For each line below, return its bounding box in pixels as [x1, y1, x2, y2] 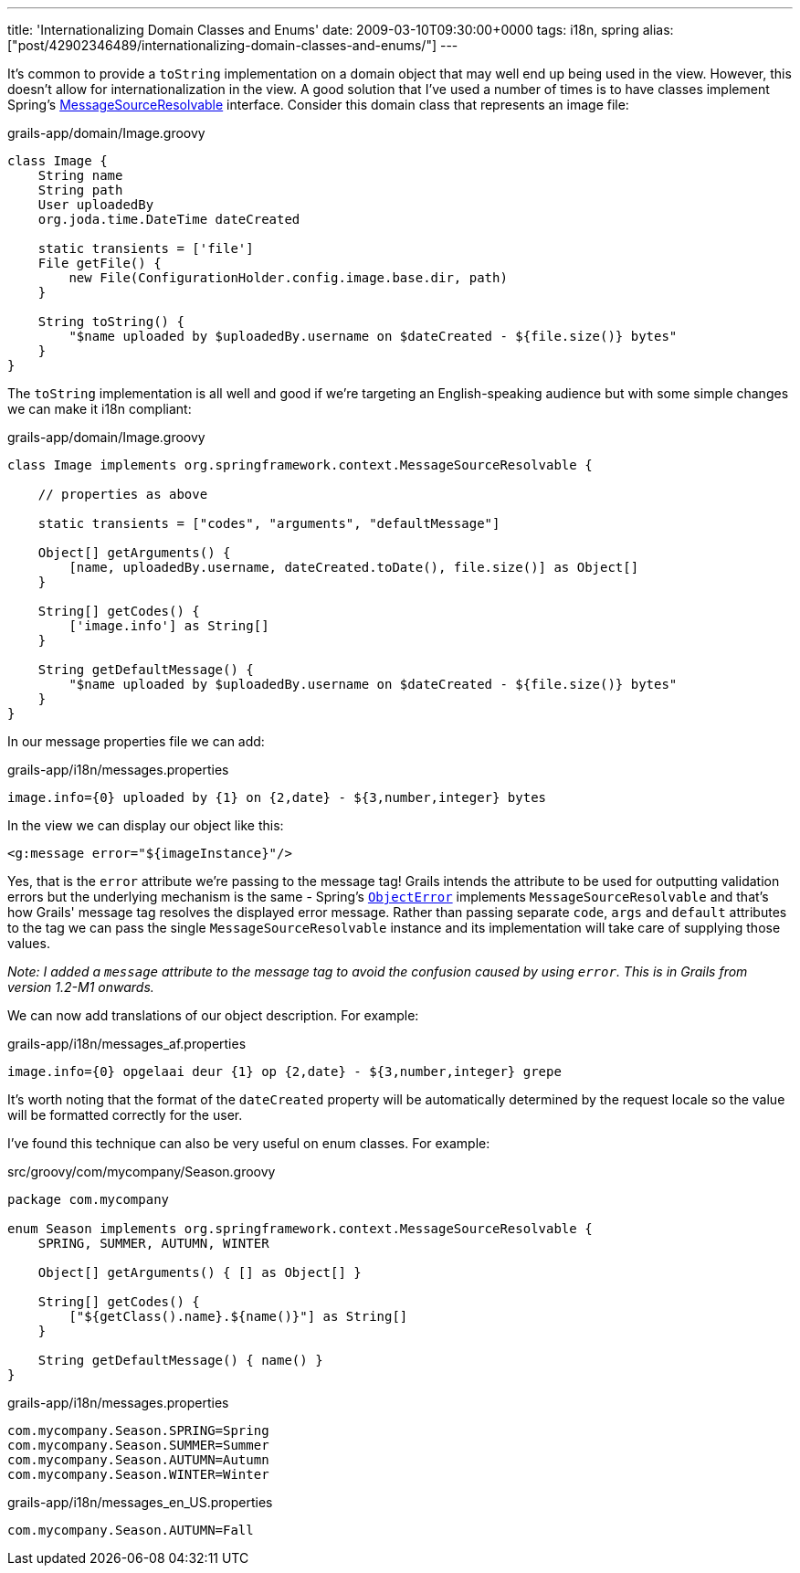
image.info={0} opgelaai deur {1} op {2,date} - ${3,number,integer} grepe [7, 1064, 562, 1079]
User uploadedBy [37, 197, 154, 212]
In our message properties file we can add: [7, 734, 265, 749]
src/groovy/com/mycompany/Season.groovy [7, 1164, 276, 1179]
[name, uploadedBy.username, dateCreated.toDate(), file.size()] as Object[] [68, 560, 639, 575]
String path [37, 183, 123, 197]
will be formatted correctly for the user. [7, 1107, 243, 1123]
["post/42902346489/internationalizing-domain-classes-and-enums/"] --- [7, 37, 458, 53]
